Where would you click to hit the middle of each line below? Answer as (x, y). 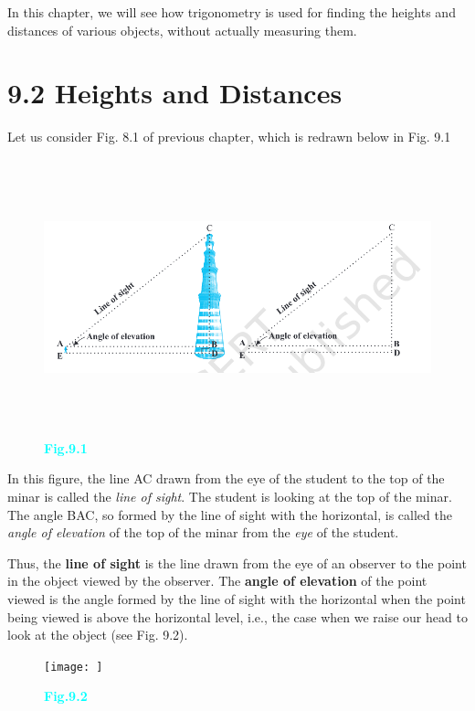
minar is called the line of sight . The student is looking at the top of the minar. (230, 497)
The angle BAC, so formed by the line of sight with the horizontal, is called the (230, 514)
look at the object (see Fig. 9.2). (98, 635)
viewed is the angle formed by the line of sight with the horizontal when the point (237, 599)
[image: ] (74, 667)
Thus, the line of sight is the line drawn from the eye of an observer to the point (237, 562)
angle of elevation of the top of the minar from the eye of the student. (203, 532)
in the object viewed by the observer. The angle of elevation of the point (217, 581)
